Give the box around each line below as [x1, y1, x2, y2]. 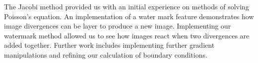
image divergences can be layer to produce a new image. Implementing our [4, 21, 231, 31]
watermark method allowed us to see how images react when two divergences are [4, 30, 250, 40]
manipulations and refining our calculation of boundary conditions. [4, 49, 207, 60]
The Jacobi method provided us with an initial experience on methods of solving [4, 1, 249, 11]
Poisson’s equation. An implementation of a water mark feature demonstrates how [4, 11, 254, 21]
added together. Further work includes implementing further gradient [4, 40, 215, 50]
